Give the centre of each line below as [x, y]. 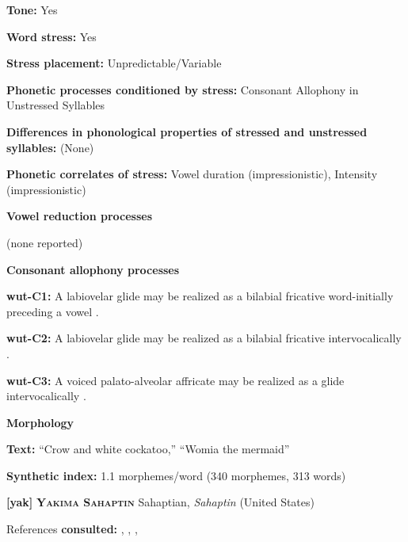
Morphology [40, 422]
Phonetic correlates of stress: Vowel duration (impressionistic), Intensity [192, 174]
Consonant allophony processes [93, 269]
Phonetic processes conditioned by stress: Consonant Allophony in [183, 89]
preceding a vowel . [53, 311]
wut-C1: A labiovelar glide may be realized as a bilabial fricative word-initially [200, 296]
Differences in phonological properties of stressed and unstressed [187, 131]
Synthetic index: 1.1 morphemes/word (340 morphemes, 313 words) [176, 475]
